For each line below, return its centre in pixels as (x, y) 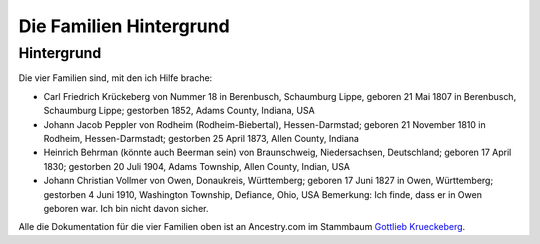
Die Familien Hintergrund (124, 26)
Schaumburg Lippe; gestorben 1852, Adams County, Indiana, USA (179, 111)
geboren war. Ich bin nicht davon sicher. (126, 208)
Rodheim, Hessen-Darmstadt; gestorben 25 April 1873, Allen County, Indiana (201, 138)
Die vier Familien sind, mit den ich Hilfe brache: (115, 78)
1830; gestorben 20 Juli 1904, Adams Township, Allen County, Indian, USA (196, 166)
